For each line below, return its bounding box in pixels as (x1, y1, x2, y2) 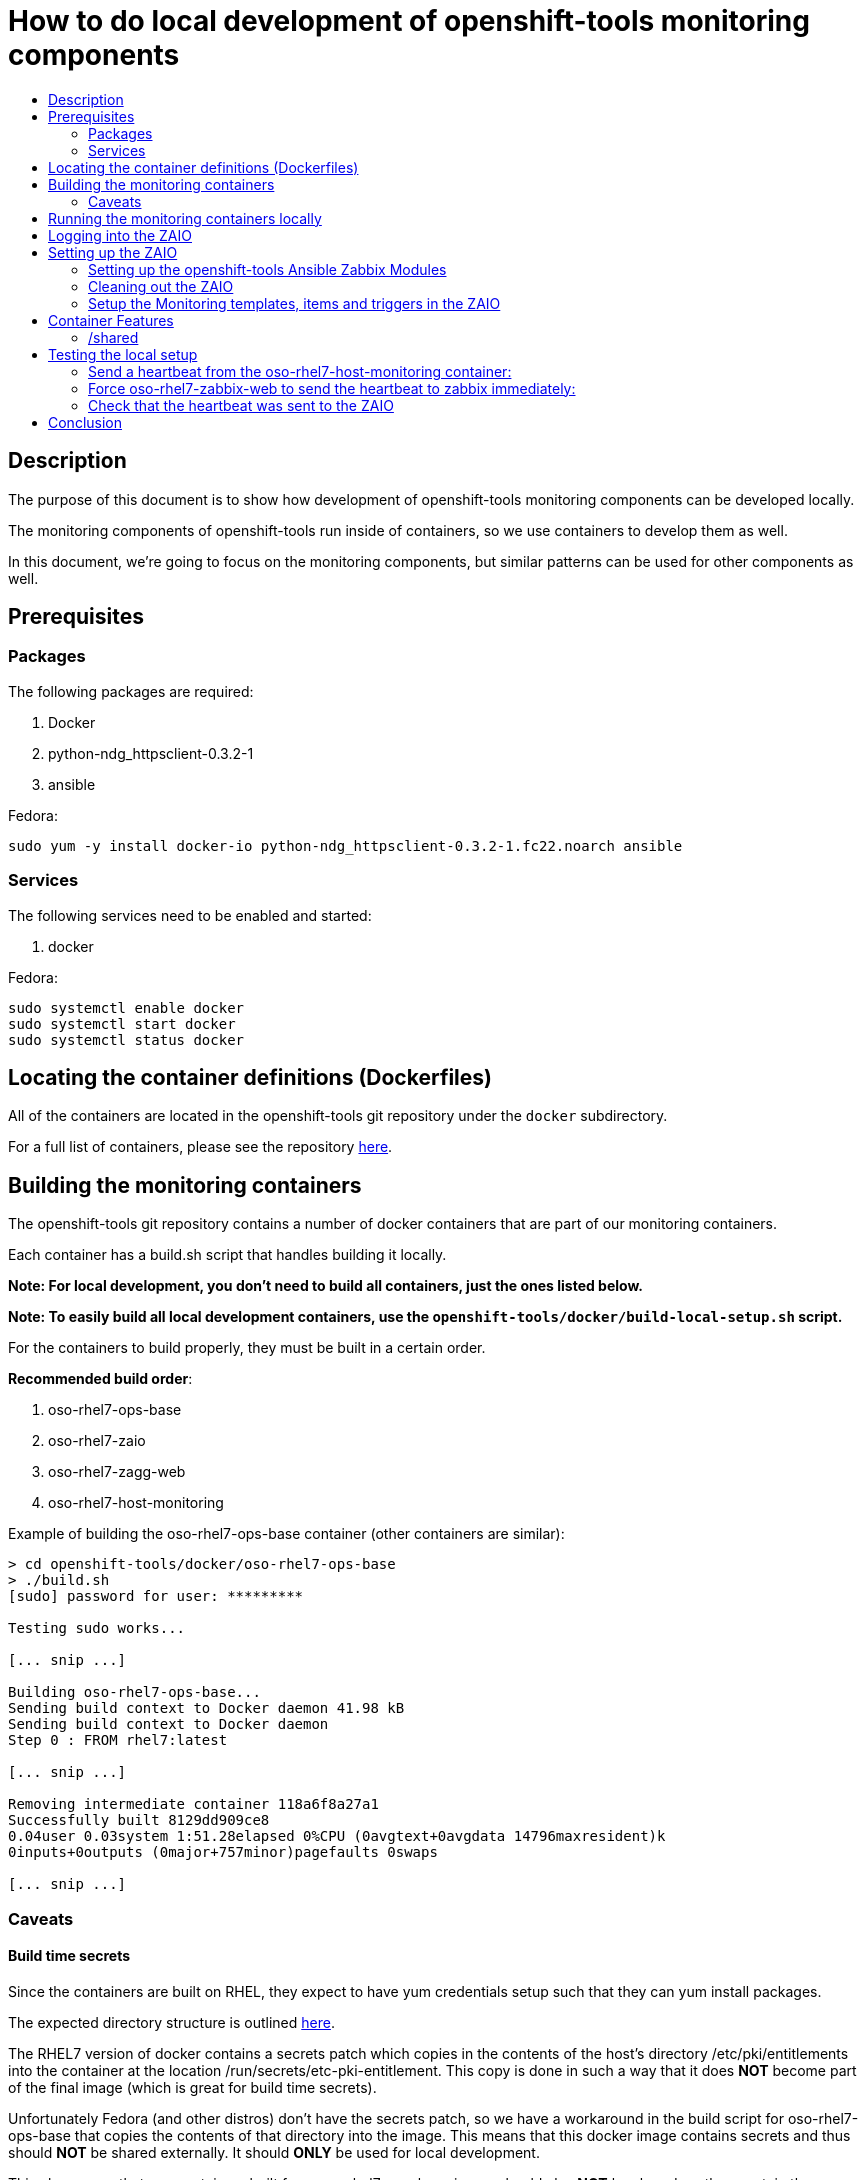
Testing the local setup (48, 345, 198, 363)
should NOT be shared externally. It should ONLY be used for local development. (8, 2143, 540, 2161)
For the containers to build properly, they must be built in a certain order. (8, 1339, 486, 1357)
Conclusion (48, 413, 123, 431)
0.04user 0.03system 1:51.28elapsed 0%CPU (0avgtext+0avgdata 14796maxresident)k (8, 1828, 666, 1845)
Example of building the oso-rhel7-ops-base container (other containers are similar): (8, 1525, 565, 1543)
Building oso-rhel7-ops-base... (8, 1684, 261, 1701)
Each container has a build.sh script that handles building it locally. (8, 1246, 447, 1264)
